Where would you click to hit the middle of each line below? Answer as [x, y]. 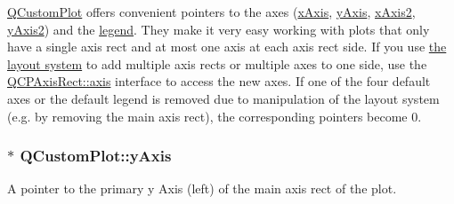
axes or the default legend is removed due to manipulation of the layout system [223, 98]
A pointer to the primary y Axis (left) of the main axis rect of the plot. [202, 188]
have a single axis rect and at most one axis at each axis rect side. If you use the [227, 47]
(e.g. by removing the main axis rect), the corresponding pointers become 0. [215, 116]
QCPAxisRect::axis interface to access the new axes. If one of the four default [219, 81]
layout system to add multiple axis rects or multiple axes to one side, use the [217, 63]
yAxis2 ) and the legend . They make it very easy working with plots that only [219, 29]
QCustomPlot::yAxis [96, 156]
